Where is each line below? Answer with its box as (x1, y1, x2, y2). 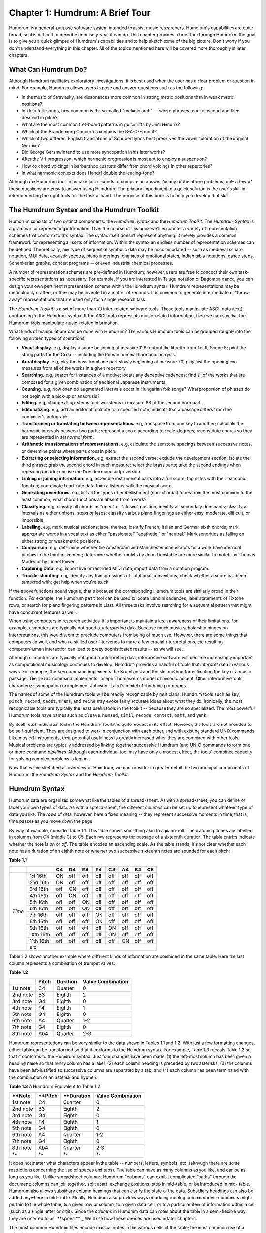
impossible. (21, 517, 45, 523)
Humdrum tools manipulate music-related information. (9, 320, 119, 326)
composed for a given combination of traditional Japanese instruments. (21, 379, 167, 385)
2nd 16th (29, 879, 50, 886)
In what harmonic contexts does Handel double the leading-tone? (21, 170, 155, 176)
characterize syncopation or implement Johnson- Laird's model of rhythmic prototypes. (9, 682, 187, 688)
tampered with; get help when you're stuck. (21, 580, 110, 585)
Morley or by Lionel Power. (21, 558, 76, 564)
